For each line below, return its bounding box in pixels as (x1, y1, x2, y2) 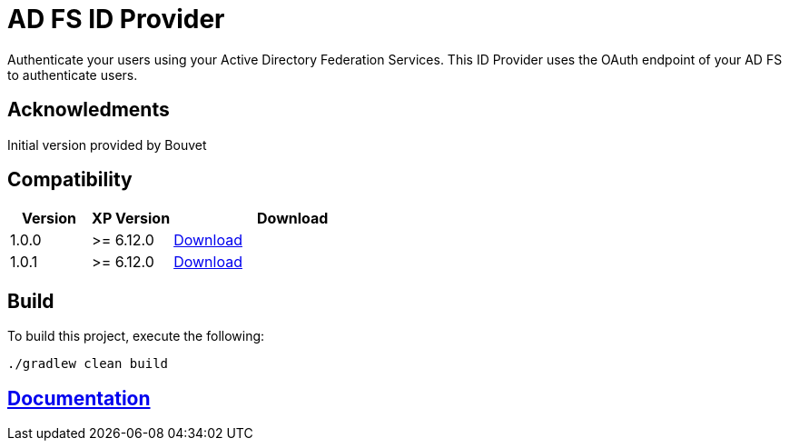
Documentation (7, 386, 151, 410)
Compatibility (7, 168, 133, 192)
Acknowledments (7, 98, 170, 122)
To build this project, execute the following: (7, 328, 265, 344)
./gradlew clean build (7, 356, 169, 372)
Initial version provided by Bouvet (7, 136, 207, 153)
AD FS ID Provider (7, 4, 225, 35)
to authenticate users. (7, 66, 138, 83)
